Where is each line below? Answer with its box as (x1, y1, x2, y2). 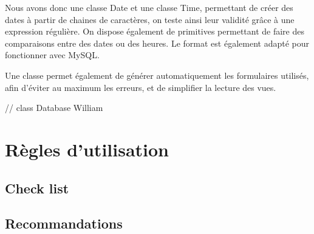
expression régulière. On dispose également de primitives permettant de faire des (5, 25, 304, 38)
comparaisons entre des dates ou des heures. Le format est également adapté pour (5, 36, 309, 49)
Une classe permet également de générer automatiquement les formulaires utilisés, (5, 69, 309, 81)
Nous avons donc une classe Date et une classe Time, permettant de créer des (5, 1, 293, 13)
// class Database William (5, 101, 103, 114)
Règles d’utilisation (5, 136, 169, 161)
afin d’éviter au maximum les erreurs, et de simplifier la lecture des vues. (5, 81, 276, 93)
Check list (5, 178, 69, 197)
